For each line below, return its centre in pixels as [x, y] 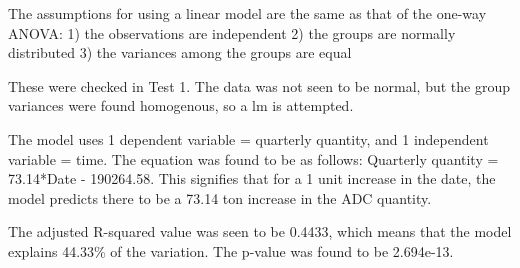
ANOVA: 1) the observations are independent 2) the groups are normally [232, 32]
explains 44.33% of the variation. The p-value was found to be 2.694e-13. [231, 250]
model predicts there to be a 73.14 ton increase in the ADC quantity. [220, 197]
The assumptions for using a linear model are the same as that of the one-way [247, 13]
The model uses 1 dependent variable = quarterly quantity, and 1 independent [248, 138]
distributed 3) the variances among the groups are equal [180, 52]
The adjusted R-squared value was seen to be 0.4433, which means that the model [260, 231]
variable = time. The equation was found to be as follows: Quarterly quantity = [253, 158]
